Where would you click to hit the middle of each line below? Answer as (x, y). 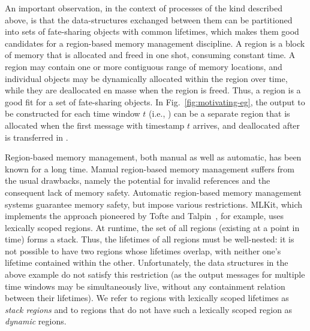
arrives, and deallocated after (246, 125)
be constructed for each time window (73, 113)
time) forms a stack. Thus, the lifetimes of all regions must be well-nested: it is (150, 239)
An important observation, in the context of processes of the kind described (144, 8)
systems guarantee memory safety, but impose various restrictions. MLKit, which (154, 204)
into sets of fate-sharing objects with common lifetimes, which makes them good (152, 31)
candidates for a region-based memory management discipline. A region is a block (155, 43)
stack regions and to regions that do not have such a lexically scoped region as (149, 309)
